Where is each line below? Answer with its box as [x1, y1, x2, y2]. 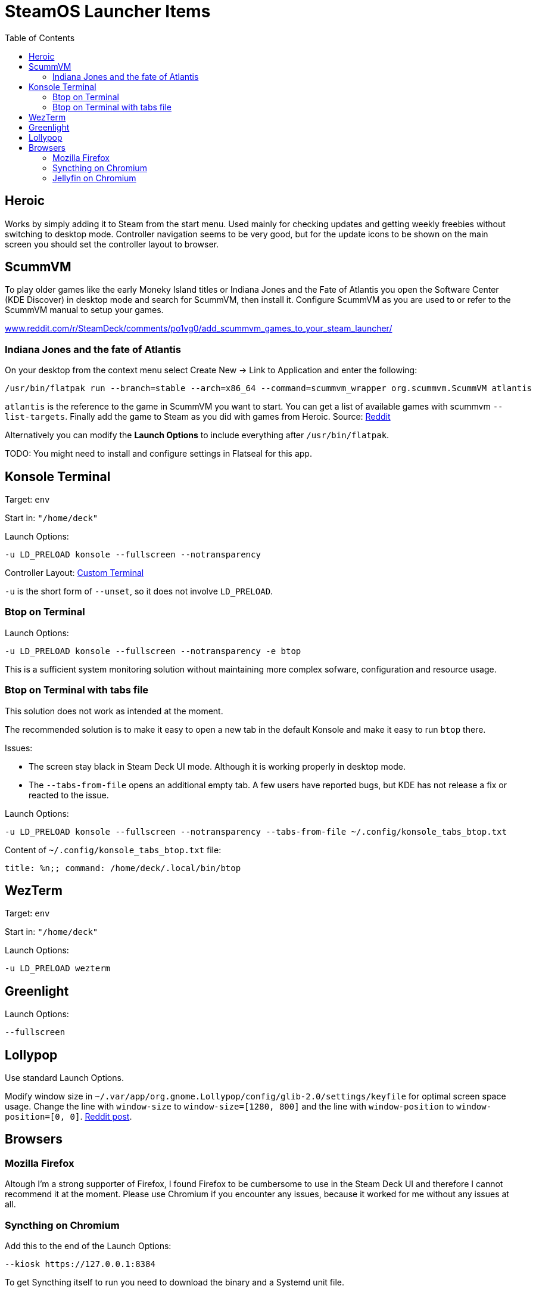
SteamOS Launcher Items [5, 1, 211, 21]
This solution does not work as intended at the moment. [5, 705, 223, 716]
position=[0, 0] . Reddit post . [5, 1111, 132, 1122]
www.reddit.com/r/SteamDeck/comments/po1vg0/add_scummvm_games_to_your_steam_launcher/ [5, 323, 392, 334]
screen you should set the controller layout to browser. [5, 238, 219, 249]
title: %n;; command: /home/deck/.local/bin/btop [5, 863, 241, 873]
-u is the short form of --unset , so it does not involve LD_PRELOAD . [5, 586, 273, 597]
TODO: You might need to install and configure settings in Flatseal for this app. [5, 448, 312, 459]
